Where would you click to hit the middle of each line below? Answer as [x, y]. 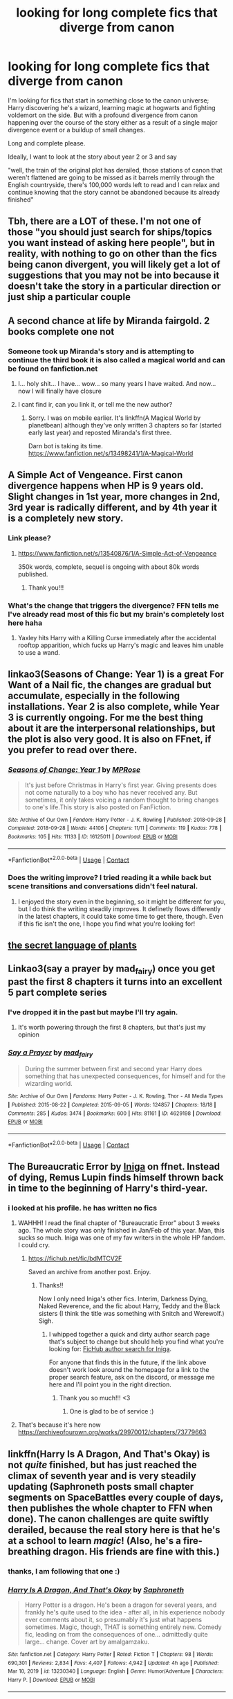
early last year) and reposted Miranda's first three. [100, 433]
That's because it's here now [59, 1425]
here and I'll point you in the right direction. [110, 1384]
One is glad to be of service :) [112, 1411]
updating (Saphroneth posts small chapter [101, 1487]
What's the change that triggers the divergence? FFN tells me [113, 606]
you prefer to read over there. [73, 750]
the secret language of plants [73, 945]
